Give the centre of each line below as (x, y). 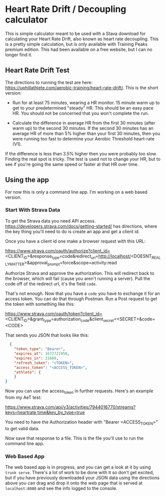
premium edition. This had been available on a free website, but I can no (79, 49)
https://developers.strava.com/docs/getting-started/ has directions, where (81, 226)
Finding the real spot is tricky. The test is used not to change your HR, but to (83, 159)
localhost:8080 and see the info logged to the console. (61, 489)
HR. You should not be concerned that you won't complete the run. (81, 113)
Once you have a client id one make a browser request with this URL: (76, 241)
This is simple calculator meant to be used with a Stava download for (76, 33)
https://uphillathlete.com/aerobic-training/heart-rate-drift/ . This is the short (82, 88)
